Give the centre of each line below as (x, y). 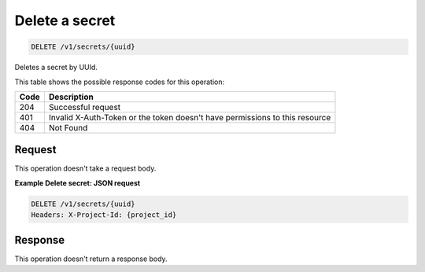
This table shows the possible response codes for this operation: (120, 82)
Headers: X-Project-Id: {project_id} (104, 215)
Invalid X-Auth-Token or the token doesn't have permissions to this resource (190, 117)
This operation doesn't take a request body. (85, 168)
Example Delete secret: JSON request (78, 183)
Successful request (85, 107)
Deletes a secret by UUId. (56, 68)
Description (71, 97)
